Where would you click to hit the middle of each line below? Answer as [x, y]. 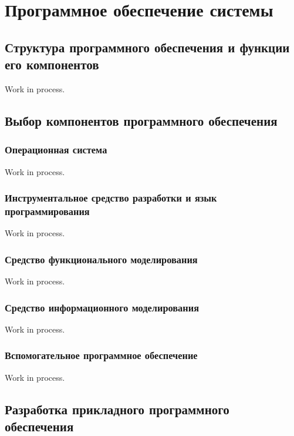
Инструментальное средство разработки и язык [111, 198]
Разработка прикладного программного [117, 409]
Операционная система [56, 150]
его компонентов [52, 64]
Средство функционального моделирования [101, 259]
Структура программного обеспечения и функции [147, 47]
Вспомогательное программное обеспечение [101, 355]
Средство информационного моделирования [102, 307]
